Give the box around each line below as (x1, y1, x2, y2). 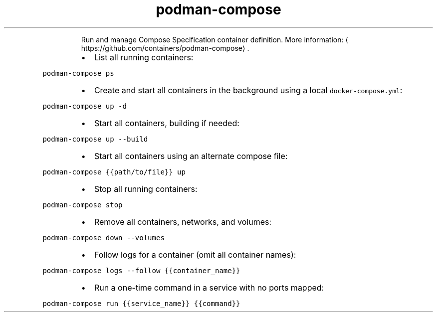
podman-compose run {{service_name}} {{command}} (42, 299, 240, 308)
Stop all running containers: (94, 183, 198, 194)
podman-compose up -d (42, 102, 127, 110)
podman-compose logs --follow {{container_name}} (42, 266, 240, 275)
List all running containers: (94, 52, 194, 62)
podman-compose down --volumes (42, 233, 165, 242)
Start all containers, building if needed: (94, 118, 239, 128)
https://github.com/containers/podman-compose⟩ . (81, 43, 249, 52)
